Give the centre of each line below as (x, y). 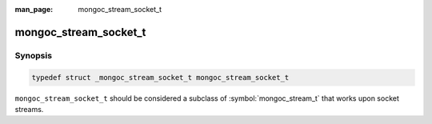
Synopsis (33, 55)
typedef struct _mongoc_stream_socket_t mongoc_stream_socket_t (160, 77)
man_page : (34, 9)
